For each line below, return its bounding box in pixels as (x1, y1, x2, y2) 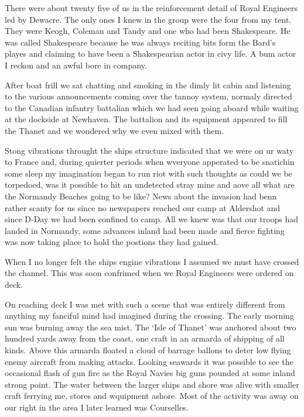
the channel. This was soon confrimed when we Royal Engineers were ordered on (5, 267, 294, 279)
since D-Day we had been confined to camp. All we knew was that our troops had (5, 213, 299, 225)
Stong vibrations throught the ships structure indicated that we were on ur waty (5, 144, 294, 156)
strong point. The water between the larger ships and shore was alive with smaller (5, 378, 299, 390)
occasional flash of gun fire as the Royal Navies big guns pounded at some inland (5, 367, 295, 379)
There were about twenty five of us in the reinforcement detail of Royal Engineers (5, 2, 298, 13)
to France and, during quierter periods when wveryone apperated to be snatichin (5, 156, 295, 168)
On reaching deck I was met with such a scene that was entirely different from (5, 298, 285, 310)
